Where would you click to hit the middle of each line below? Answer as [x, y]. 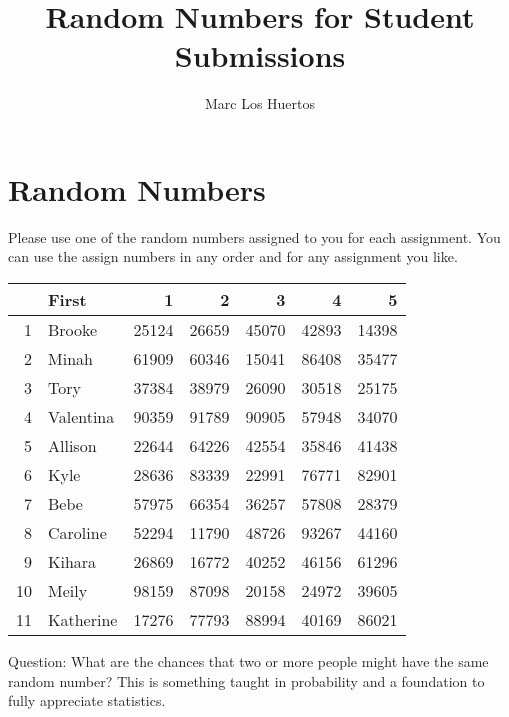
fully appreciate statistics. [87, 700]
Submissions [260, 55]
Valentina [81, 417]
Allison [72, 446]
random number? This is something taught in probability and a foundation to [246, 680]
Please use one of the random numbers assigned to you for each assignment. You [254, 236]
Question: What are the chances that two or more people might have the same [248, 661]
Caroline [77, 533]
